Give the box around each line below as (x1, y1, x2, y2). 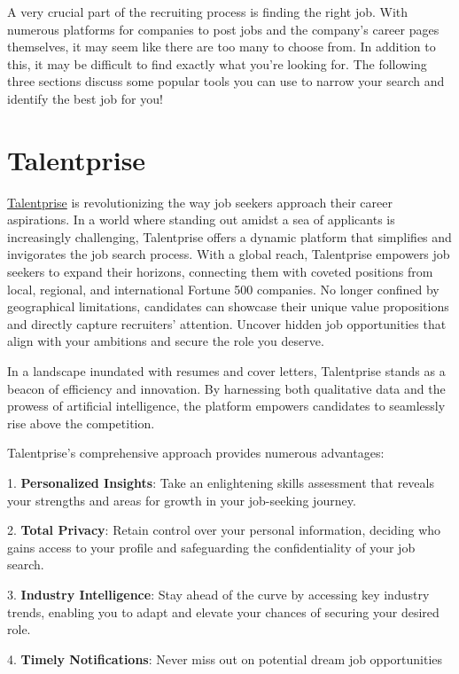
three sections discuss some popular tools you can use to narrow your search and (7, 72, 445, 90)
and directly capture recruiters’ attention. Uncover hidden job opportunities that (7, 314, 447, 333)
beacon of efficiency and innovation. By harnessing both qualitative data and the (7, 379, 446, 397)
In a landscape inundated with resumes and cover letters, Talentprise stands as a (7, 362, 446, 380)
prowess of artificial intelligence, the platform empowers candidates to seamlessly (7, 396, 446, 415)
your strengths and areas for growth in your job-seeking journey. (7, 490, 356, 509)
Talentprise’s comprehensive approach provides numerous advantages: (7, 443, 385, 462)
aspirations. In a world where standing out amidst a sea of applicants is (7, 210, 395, 229)
